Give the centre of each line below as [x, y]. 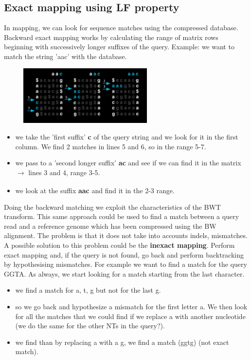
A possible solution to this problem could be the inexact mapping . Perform [119, 245]
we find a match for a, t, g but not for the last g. [88, 290]
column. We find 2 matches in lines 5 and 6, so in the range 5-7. [111, 146]
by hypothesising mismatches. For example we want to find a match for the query [125, 264]
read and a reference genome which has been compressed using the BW [110, 226]
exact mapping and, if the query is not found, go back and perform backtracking [124, 254]
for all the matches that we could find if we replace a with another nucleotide [130, 316]
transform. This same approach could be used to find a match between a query [122, 216]
